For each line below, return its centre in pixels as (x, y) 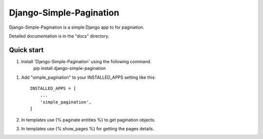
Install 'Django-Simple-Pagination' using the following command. (86, 61)
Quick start (26, 50)
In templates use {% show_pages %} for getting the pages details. (88, 128)
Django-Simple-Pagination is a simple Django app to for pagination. (77, 27)
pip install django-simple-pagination (70, 69)
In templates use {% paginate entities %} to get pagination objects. (88, 120)
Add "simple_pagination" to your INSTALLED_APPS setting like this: (88, 77)
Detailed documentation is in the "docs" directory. (59, 36)
